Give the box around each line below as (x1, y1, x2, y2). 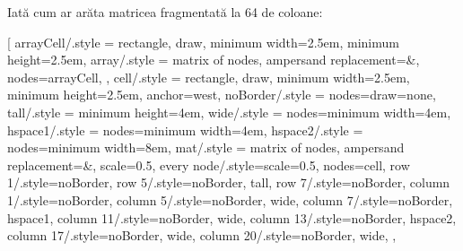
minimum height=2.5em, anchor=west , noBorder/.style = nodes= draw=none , (7, 85, 436, 104)
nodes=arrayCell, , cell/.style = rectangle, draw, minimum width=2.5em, (7, 67, 410, 86)
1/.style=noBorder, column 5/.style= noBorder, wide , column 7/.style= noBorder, (7, 190, 453, 209)
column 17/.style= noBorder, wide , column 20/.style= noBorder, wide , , (7, 226, 397, 245)
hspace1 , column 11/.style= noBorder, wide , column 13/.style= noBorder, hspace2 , (7, 208, 457, 227)
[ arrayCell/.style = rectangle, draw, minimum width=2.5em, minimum (7, 32, 399, 51)
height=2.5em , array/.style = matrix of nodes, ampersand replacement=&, (7, 50, 420, 69)
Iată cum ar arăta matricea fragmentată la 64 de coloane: (7, 3, 323, 21)
